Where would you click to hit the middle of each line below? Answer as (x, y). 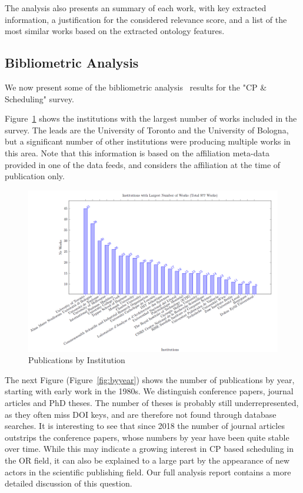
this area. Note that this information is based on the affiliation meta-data (137, 152)
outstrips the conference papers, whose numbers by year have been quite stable (147, 437)
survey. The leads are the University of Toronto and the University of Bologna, (147, 130)
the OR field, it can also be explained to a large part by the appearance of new (147, 460)
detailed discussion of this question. (69, 483)
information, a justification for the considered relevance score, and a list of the (146, 19)
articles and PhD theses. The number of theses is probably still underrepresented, (152, 403)
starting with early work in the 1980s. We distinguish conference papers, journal (149, 391)
